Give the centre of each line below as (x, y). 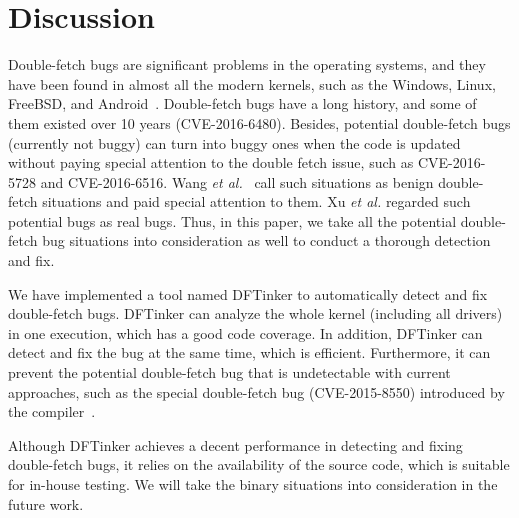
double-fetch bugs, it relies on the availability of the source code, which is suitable (259, 464)
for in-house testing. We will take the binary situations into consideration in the (253, 484)
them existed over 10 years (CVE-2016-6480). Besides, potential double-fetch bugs (259, 122)
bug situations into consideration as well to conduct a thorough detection (266, 240)
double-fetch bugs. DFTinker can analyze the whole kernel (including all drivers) (255, 313)
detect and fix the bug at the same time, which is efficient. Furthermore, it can (249, 352)
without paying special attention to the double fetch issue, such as (211, 162)
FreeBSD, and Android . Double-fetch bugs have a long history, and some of (242, 103)
